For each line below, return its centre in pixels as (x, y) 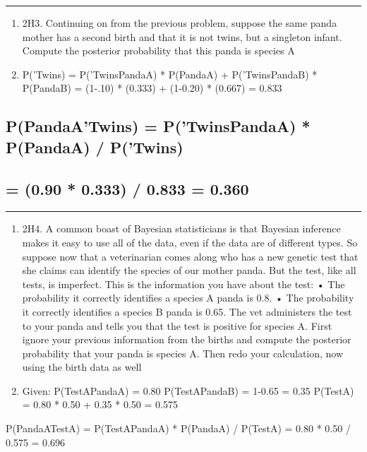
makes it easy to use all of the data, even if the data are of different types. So (190, 242)
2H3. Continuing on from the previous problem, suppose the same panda (180, 23)
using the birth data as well (82, 367)
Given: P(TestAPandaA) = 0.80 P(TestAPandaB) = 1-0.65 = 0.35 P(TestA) (188, 390)
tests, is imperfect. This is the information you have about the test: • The (183, 284)
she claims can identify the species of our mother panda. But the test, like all (189, 270)
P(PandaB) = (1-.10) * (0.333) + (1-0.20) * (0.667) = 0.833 (152, 88)
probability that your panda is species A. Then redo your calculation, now (183, 353)
